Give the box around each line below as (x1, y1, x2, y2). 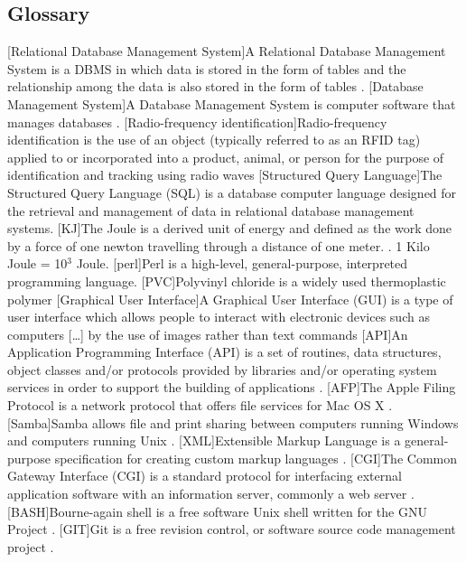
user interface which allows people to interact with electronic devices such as (7, 307, 430, 326)
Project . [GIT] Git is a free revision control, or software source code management (7, 520, 456, 539)
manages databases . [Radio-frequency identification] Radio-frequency (7, 112, 387, 131)
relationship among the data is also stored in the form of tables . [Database (7, 77, 424, 96)
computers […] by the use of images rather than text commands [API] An (7, 324, 408, 343)
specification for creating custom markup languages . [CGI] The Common (54, 448, 457, 467)
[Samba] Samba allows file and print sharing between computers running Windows (7, 413, 459, 432)
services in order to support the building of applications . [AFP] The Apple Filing (7, 378, 456, 397)
